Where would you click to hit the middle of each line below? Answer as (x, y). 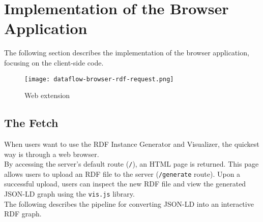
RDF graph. (23, 214)
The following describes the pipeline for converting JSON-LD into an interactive (129, 203)
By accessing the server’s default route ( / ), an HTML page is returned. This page (131, 164)
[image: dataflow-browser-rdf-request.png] (99, 79)
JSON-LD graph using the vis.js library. (69, 194)
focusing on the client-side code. (54, 62)
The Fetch (31, 123)
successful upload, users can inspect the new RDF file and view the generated (125, 184)
